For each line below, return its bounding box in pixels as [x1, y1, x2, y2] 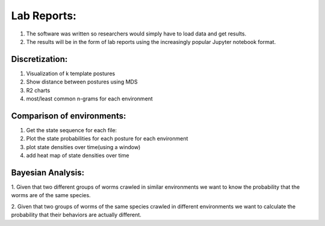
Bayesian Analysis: [11, 167, 84, 177]
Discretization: [11, 54, 68, 64]
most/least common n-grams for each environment [26, 95, 153, 102]
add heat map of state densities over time [26, 152, 129, 159]
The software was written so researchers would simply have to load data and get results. [26, 30, 247, 37]
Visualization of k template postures [26, 70, 116, 77]
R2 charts [26, 87, 51, 94]
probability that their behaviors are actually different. [11, 211, 141, 219]
